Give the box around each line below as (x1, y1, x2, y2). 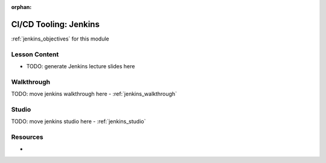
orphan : (11, 4, 32, 10)
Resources (11, 133, 43, 141)
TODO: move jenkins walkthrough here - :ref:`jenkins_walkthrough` (11, 91, 177, 98)
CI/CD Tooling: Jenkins (11, 19, 100, 30)
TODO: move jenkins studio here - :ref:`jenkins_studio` (11, 118, 146, 125)
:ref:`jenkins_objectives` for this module (11, 35, 110, 42)
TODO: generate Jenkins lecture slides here (26, 63, 135, 70)
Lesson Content (11, 50, 59, 59)
